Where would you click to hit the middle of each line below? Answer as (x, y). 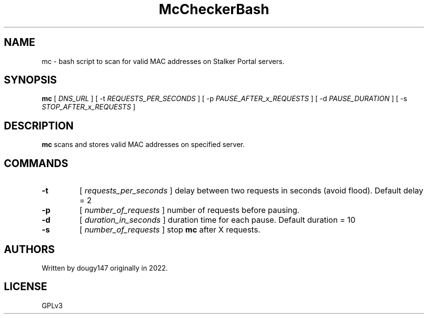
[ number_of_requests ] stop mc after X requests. (170, 230)
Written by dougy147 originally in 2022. (105, 268)
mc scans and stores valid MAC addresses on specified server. (143, 145)
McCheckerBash (214, 9)
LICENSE (26, 287)
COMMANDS (36, 163)
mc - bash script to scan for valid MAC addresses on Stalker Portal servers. (163, 61)
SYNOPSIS (31, 80)
